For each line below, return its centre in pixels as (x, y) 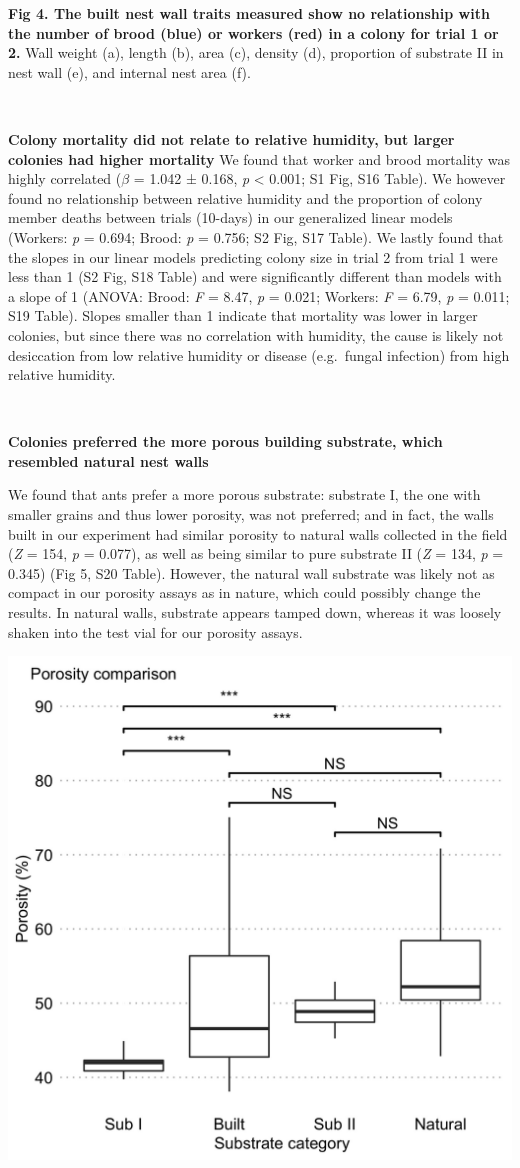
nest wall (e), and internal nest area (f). (129, 71)
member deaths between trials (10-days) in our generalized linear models (230, 217)
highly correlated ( (65, 178)
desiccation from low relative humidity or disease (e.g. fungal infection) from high (259, 354)
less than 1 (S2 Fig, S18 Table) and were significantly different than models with (255, 276)
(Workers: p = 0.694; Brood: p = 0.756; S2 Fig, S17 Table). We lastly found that (256, 236)
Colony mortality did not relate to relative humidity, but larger (231, 138)
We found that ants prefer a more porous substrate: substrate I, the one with (244, 494)
